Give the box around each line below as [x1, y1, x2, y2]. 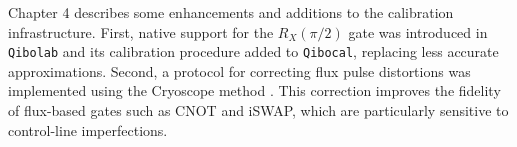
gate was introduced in [348, 21, 488, 42]
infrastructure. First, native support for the [8, 21, 274, 42]
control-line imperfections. [8, 119, 168, 140]
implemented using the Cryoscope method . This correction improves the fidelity [8, 80, 501, 101]
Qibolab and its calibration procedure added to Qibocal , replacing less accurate [8, 41, 499, 62]
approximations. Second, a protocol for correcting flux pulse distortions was [8, 60, 471, 81]
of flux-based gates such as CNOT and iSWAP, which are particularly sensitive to [8, 100, 509, 121]
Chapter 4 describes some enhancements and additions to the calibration [8, 2, 454, 22]
